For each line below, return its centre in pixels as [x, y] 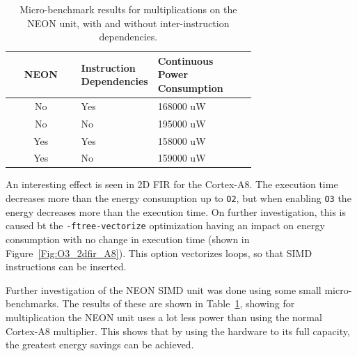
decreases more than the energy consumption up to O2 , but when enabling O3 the [178, 198]
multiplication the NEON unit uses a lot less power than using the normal [164, 317]
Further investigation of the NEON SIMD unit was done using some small [164, 289]
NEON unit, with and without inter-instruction [128, 23]
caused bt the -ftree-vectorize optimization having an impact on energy [165, 225]
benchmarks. [32, 303]
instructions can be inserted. [66, 266]
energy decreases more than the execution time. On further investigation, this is [176, 211]
